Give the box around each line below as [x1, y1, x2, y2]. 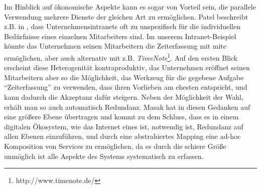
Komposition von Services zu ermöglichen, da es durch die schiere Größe [4, 140, 226, 151]
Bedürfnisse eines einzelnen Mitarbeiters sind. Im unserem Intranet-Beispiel [4, 31, 236, 41]
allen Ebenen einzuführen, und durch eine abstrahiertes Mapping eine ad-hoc [4, 131, 241, 141]
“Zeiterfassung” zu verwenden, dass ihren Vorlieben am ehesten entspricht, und [4, 82, 247, 92]
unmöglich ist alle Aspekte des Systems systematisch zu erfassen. [4, 150, 204, 161]
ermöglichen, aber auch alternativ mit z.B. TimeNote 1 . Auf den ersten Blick [4, 51, 238, 63]
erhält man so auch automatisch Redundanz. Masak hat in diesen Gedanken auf [4, 101, 250, 112]
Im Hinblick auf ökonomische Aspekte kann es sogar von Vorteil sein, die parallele [4, 2, 256, 12]
